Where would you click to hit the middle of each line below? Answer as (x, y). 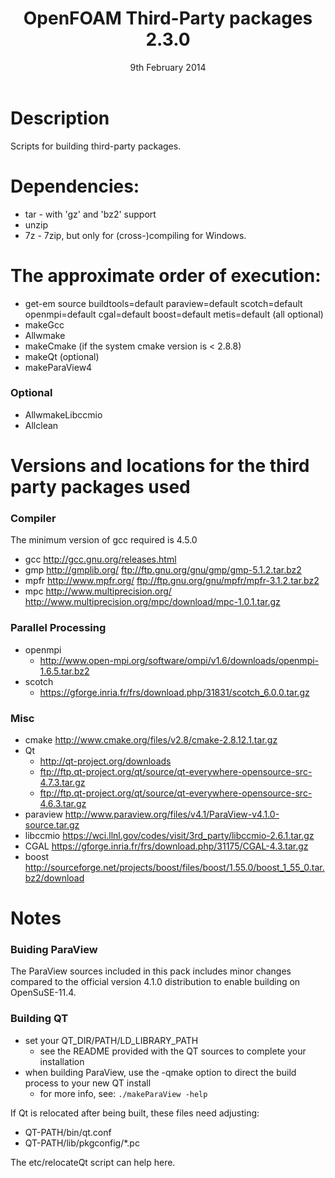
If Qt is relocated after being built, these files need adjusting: (135, 1113)
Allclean (41, 425)
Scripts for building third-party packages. (96, 146)
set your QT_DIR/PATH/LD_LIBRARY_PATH (111, 1040)
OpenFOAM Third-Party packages (168, 18)
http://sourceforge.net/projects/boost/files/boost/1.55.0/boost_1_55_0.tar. (174, 867)
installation (62, 1061)
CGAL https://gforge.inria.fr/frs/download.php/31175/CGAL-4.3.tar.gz (166, 846)
